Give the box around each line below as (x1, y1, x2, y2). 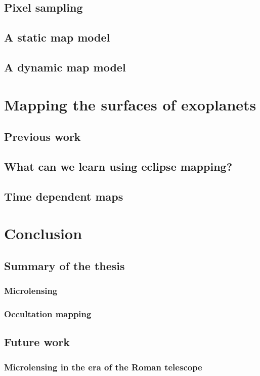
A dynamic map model (4, 59, 126, 74)
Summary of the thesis (4, 257, 125, 273)
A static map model (4, 29, 110, 45)
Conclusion (4, 223, 82, 244)
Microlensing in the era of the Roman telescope (4, 360, 202, 373)
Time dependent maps (4, 188, 123, 204)
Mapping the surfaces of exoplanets (4, 94, 256, 115)
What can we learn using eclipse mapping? (4, 158, 233, 174)
